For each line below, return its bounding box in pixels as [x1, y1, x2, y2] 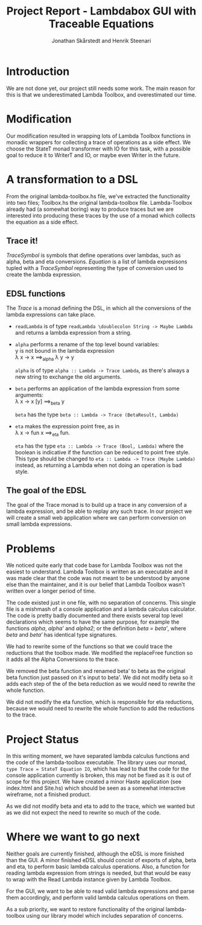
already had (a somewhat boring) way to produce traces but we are [6, 205, 174, 213]
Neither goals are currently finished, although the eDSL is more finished [6, 850, 185, 857]
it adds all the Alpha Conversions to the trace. [6, 656, 119, 663]
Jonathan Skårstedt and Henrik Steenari [51, 37, 151, 44]
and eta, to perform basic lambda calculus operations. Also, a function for [6, 863, 190, 871]
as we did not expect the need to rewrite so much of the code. [6, 809, 161, 816]
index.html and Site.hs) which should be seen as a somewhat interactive [6, 784, 186, 792]
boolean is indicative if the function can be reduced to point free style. [14, 448, 190, 456]
